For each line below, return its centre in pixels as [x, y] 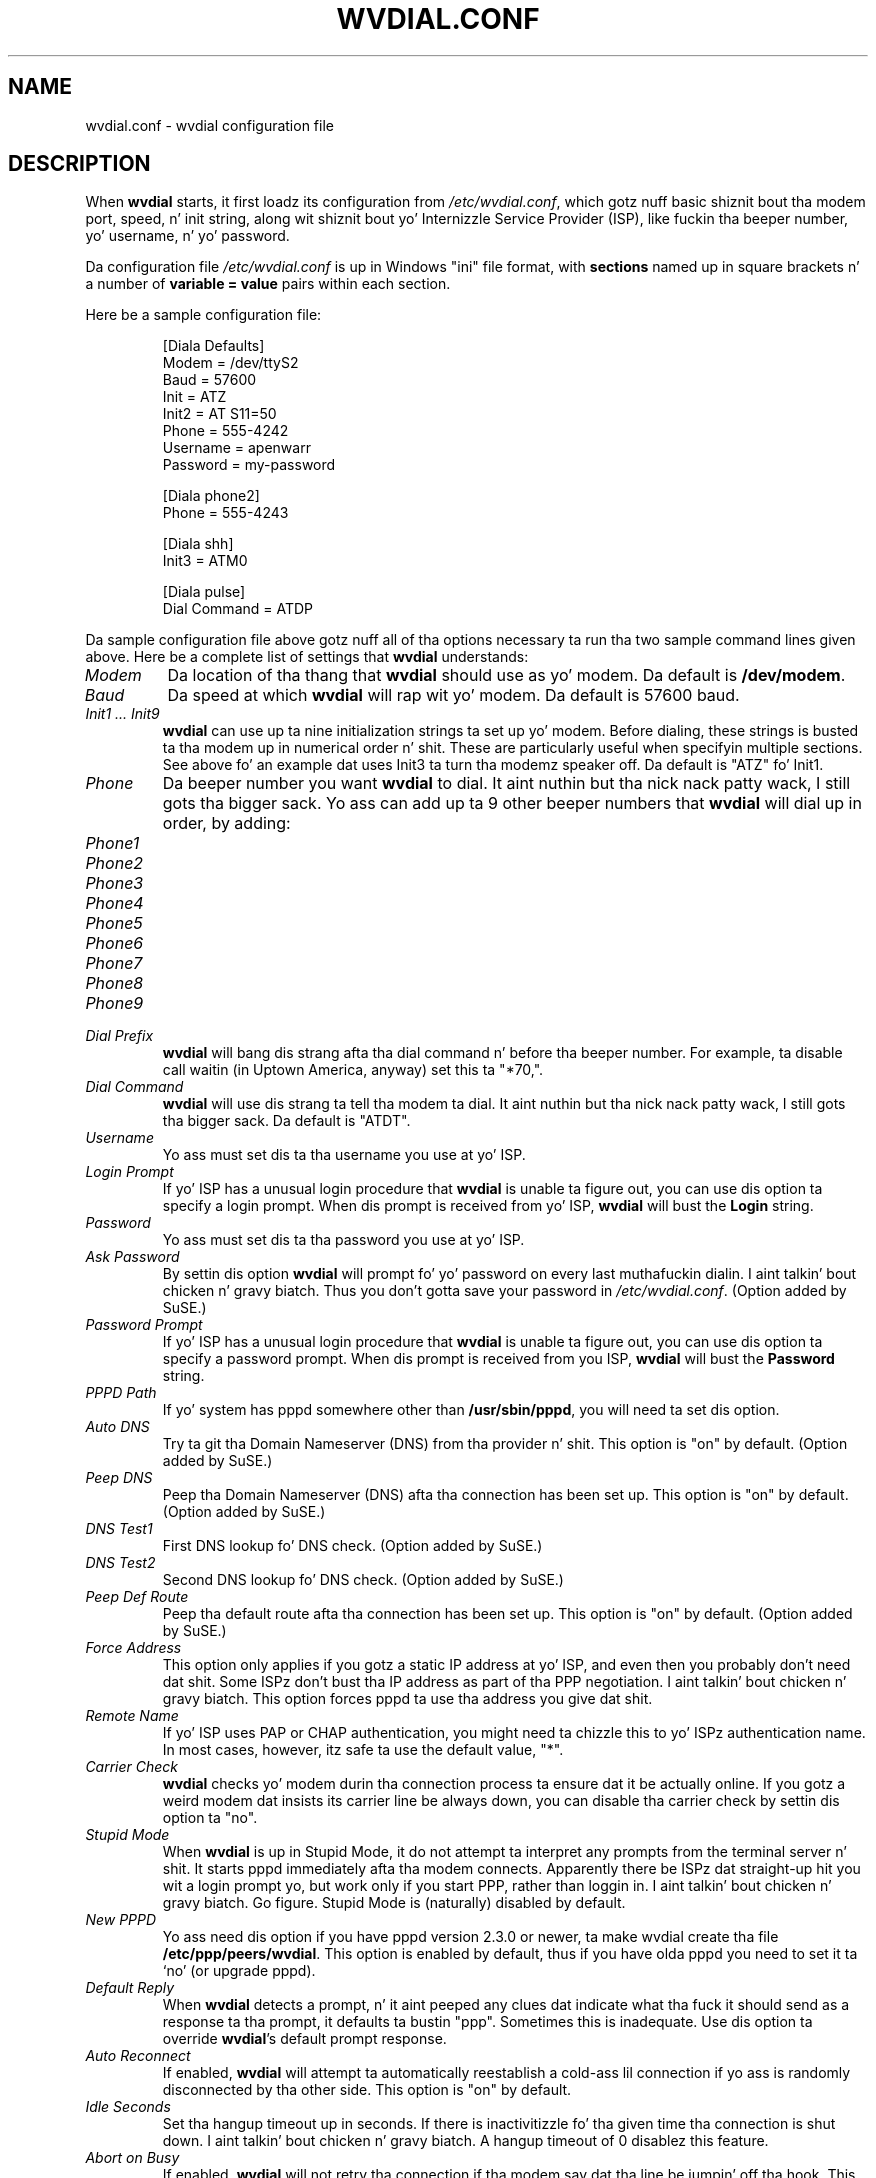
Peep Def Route [137, 1597]
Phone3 [114, 883]
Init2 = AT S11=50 [219, 414]
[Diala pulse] [204, 592]
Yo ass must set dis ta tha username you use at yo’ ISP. [344, 1155]
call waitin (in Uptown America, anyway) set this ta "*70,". [353, 1070]
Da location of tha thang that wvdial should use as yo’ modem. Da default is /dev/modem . [506, 675]
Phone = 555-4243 [225, 513]
